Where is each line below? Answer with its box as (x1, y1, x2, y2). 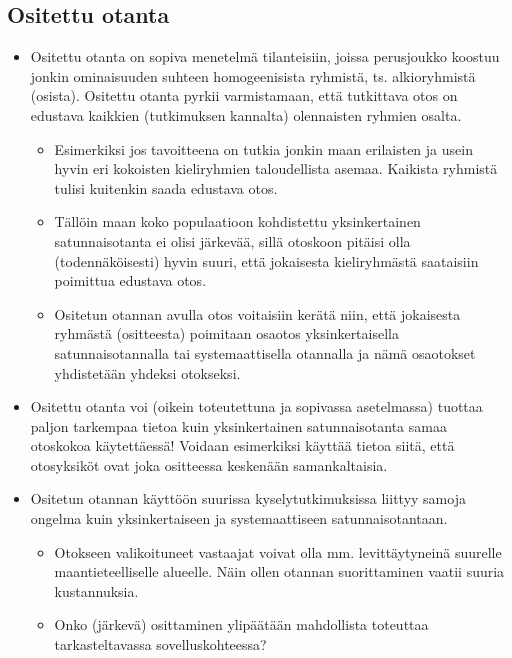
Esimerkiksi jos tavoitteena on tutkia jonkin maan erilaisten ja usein (54, 138, 473, 159)
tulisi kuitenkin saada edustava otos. (54, 177, 278, 198)
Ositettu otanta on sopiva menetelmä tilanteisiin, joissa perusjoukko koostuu (30, 46, 500, 67)
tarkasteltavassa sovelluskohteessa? (54, 634, 267, 655)
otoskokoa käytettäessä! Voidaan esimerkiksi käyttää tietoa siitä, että (30, 435, 455, 456)
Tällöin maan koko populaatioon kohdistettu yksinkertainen (54, 211, 421, 232)
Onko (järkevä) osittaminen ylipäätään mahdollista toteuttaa (54, 614, 429, 635)
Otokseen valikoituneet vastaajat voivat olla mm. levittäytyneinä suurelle (54, 541, 502, 562)
